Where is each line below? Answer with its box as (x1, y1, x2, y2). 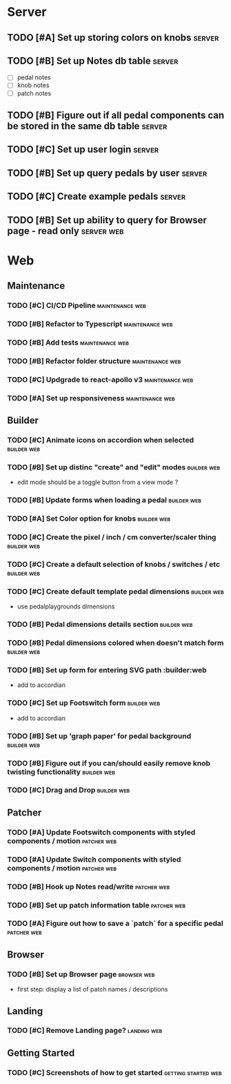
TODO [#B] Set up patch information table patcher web (7, 900, 186, 910)
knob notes (17, 81, 50, 90)
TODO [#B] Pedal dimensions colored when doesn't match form (7, 638, 224, 648)
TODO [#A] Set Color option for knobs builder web (7, 514, 171, 523)
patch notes (17, 89, 52, 97)
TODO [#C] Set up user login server (7, 144, 159, 155)
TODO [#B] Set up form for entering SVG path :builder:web (7, 666, 207, 675)
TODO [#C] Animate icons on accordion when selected (7, 435, 194, 445)
